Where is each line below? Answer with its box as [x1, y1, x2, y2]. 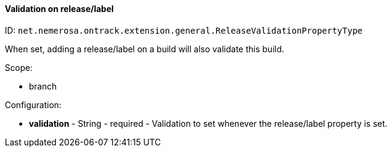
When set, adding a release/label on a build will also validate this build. [5, 43, 284, 54]
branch [29, 81, 57, 91]
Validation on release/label [5, 4, 114, 14]
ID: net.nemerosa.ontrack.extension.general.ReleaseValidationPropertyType [5, 25, 363, 35]
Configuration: [5, 99, 62, 110]
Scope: [5, 62, 33, 73]
